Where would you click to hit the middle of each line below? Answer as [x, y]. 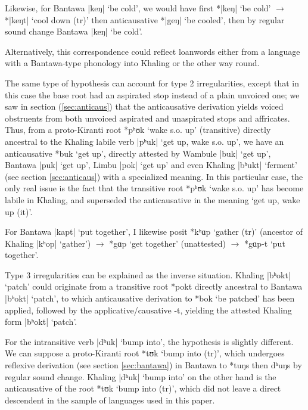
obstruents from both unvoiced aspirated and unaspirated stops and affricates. [147, 118]
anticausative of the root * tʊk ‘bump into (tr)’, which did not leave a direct [143, 388]
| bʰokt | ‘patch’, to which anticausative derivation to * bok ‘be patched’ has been [150, 298]
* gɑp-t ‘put [265, 243]
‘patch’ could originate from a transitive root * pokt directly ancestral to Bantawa [154, 286]
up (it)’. [19, 211]
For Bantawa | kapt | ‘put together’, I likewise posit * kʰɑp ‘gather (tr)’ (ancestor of [154, 232]
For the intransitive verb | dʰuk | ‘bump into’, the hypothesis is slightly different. [149, 341]
